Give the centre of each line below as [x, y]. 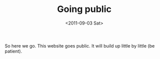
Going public [84, 9]
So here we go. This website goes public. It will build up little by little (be [80, 45]
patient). [13, 51]
